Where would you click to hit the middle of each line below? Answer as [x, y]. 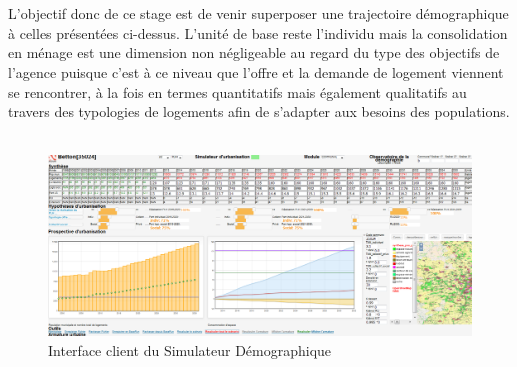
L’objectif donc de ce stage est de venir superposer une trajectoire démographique [258, 13]
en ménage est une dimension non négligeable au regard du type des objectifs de [254, 52]
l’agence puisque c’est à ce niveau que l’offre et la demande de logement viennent [256, 71]
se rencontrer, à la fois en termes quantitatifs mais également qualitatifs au [237, 91]
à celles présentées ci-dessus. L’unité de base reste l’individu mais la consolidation [258, 32]
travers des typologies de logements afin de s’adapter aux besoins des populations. [259, 111]
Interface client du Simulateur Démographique [190, 349]
